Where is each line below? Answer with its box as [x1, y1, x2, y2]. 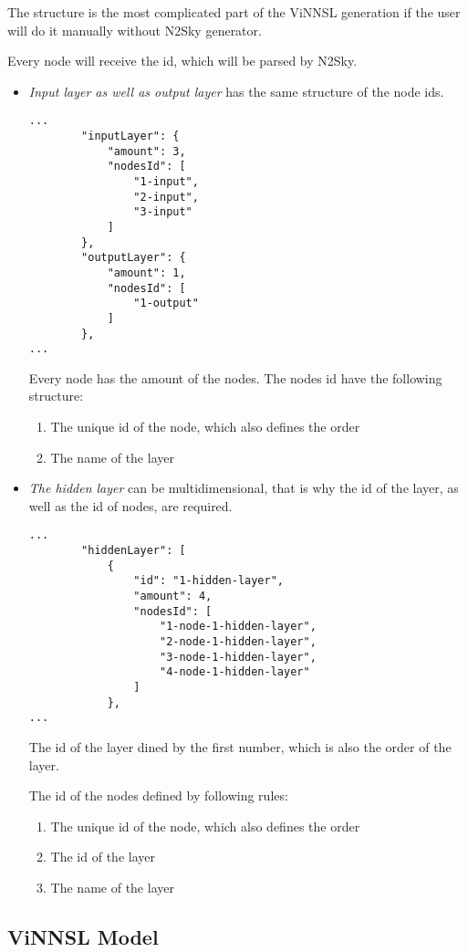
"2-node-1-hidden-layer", [159, 635, 317, 649]
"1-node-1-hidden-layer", [159, 620, 317, 633]
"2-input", [133, 190, 199, 204]
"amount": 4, [133, 590, 213, 603]
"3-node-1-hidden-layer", [159, 650, 317, 664]
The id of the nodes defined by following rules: [28, 786, 288, 805]
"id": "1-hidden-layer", [133, 574, 284, 588]
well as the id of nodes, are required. [28, 496, 233, 515]
